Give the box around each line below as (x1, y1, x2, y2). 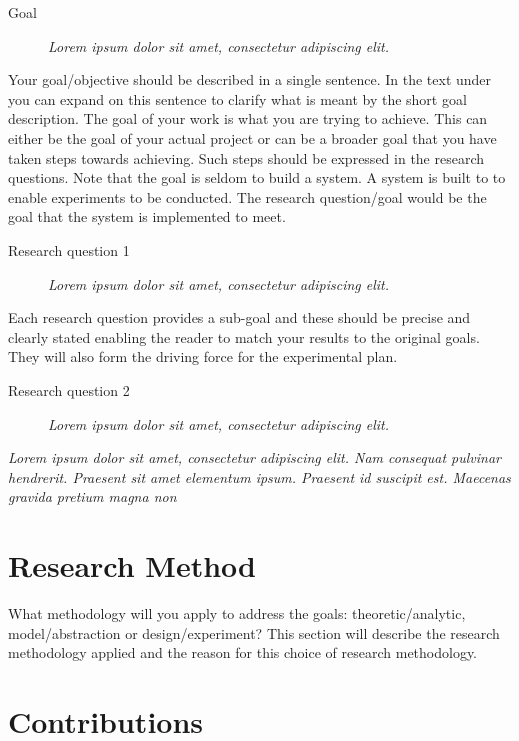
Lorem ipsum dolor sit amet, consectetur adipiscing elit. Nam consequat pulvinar (8, 447, 501, 468)
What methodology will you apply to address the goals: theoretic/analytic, (8, 603, 466, 623)
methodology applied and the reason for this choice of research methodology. (8, 642, 478, 663)
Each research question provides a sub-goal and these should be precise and (8, 307, 471, 328)
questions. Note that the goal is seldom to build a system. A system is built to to (8, 167, 506, 188)
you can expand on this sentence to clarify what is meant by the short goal (8, 88, 467, 109)
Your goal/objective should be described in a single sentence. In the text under (8, 69, 492, 90)
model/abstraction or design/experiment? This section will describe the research (8, 622, 500, 643)
